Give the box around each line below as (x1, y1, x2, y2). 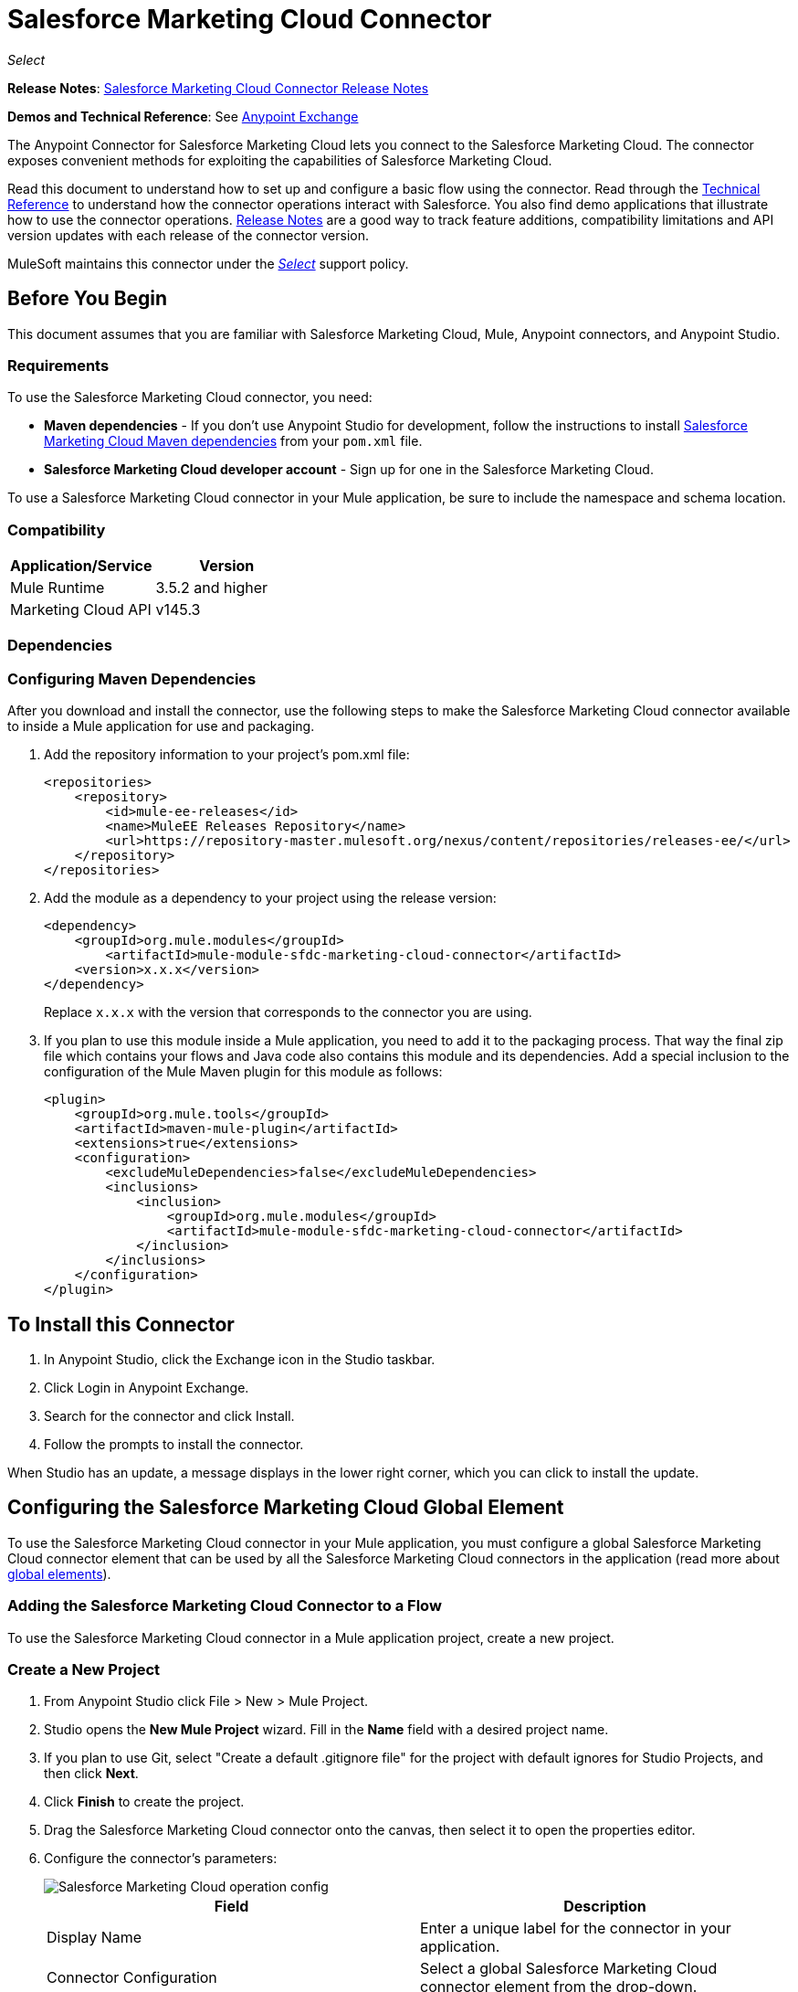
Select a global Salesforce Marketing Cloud (420, 1959, 718, 1978)
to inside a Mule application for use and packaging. (7, 718, 315, 735)
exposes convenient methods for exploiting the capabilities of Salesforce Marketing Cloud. (7, 152, 552, 168)
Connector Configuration (47, 1968, 217, 1987)
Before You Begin (7, 287, 168, 311)
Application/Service (10, 556, 152, 576)
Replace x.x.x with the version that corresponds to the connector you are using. (44, 1004, 532, 1021)
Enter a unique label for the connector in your (420, 1919, 731, 1938)
